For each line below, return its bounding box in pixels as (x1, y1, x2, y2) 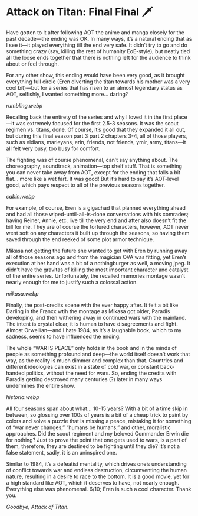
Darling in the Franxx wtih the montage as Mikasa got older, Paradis (6, 307, 170, 314)
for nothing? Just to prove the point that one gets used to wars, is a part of (6, 436, 187, 443)
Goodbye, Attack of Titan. (6, 503, 69, 510)
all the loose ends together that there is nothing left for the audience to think (6, 54, 191, 61)
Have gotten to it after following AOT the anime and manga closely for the (6, 28, 184, 36)
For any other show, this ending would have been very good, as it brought (6, 72, 185, 79)
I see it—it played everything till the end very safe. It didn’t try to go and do (6, 41, 187, 48)
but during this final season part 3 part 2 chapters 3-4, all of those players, (6, 132, 187, 139)
